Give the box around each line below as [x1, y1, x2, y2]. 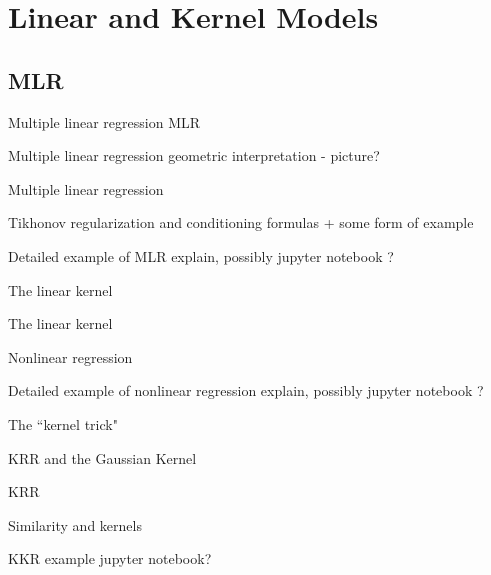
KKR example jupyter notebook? [8, 548, 212, 569]
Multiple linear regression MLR [8, 111, 201, 132]
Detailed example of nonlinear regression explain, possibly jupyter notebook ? [8, 380, 484, 401]
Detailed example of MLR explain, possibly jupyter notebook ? [8, 245, 394, 266]
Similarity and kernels [8, 514, 142, 535]
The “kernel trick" [8, 413, 118, 434]
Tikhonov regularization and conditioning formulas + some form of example [8, 212, 474, 233]
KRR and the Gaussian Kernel [8, 447, 197, 468]
